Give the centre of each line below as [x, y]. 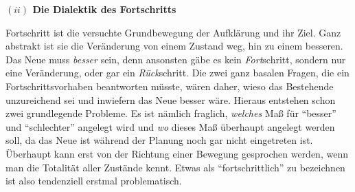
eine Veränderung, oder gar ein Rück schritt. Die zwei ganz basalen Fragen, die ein [177, 73]
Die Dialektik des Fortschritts [104, 9]
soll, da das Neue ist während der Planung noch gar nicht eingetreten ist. [159, 140]
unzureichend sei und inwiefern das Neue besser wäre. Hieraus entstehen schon [171, 99]
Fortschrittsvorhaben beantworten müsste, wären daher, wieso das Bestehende [170, 86]
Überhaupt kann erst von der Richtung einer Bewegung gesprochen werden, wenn [177, 153]
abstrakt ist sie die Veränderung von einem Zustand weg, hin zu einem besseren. [174, 46]
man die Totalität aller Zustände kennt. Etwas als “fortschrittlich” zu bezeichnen [175, 167]
